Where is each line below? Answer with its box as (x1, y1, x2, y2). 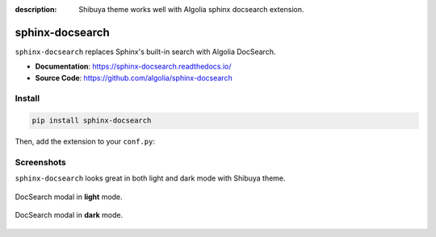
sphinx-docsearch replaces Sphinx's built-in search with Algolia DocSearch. (15, 47, 276, 56)
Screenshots (15, 156, 66, 168)
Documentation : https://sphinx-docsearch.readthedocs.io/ (35, 61, 232, 72)
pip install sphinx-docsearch (31, 116, 152, 125)
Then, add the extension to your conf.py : (15, 137, 155, 147)
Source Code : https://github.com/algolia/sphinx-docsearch (35, 73, 233, 82)
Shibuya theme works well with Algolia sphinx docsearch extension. (78, 5, 304, 14)
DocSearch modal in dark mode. (15, 210, 124, 220)
